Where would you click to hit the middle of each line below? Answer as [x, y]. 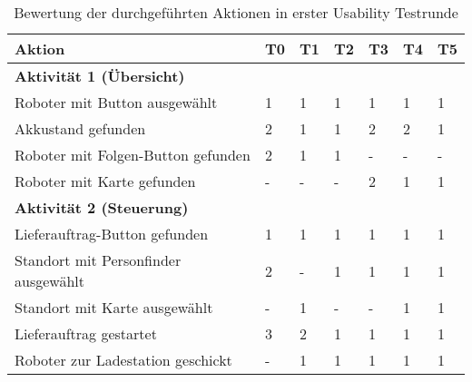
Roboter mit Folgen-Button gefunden [133, 155]
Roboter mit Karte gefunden [105, 181]
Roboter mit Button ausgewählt [116, 102]
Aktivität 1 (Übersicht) [100, 76]
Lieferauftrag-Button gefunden [112, 234]
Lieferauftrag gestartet [86, 333]
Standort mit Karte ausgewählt [114, 307]
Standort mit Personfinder [98, 260]
